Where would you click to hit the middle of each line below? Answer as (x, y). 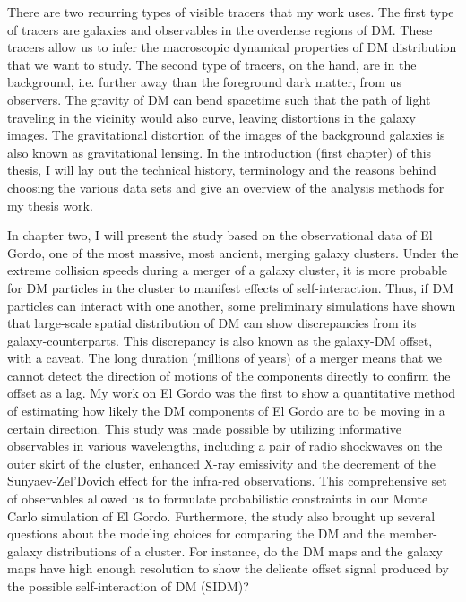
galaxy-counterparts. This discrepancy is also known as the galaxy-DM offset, (220, 340)
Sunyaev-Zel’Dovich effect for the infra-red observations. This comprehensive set (227, 481)
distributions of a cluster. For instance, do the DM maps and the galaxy (245, 550)
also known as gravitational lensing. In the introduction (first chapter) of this (220, 152)
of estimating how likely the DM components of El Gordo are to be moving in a (226, 411)
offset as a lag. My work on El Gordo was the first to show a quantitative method (232, 393)
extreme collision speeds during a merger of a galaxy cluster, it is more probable (228, 270)
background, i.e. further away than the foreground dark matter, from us (204, 82)
